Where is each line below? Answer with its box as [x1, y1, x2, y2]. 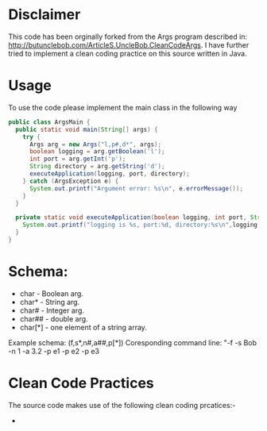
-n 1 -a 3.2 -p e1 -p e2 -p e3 [8, 346, 99, 356]
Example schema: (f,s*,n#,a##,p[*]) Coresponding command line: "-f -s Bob [8, 337, 257, 347]
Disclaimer [8, 6, 81, 24]
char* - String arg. [19, 297, 80, 306]
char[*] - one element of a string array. [19, 322, 147, 332]
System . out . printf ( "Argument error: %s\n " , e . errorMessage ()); [29, 184, 244, 192]
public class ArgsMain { [8, 117, 91, 126]
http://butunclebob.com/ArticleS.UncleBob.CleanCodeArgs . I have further [8, 40, 250, 49]
